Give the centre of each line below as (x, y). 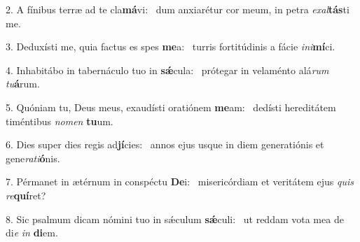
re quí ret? (26, 195)
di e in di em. (32, 233)
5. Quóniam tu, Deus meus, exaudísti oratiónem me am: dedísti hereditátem (171, 107)
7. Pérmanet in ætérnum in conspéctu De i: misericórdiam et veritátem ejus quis (180, 181)
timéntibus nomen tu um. (60, 121)
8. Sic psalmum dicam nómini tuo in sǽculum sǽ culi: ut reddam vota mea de (175, 219)
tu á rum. (23, 84)
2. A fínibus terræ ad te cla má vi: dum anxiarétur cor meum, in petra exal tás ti (178, 9)
